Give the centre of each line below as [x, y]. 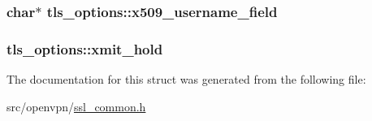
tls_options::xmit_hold [85, 48]
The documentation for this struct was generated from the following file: [186, 79]
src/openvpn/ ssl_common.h [76, 106]
